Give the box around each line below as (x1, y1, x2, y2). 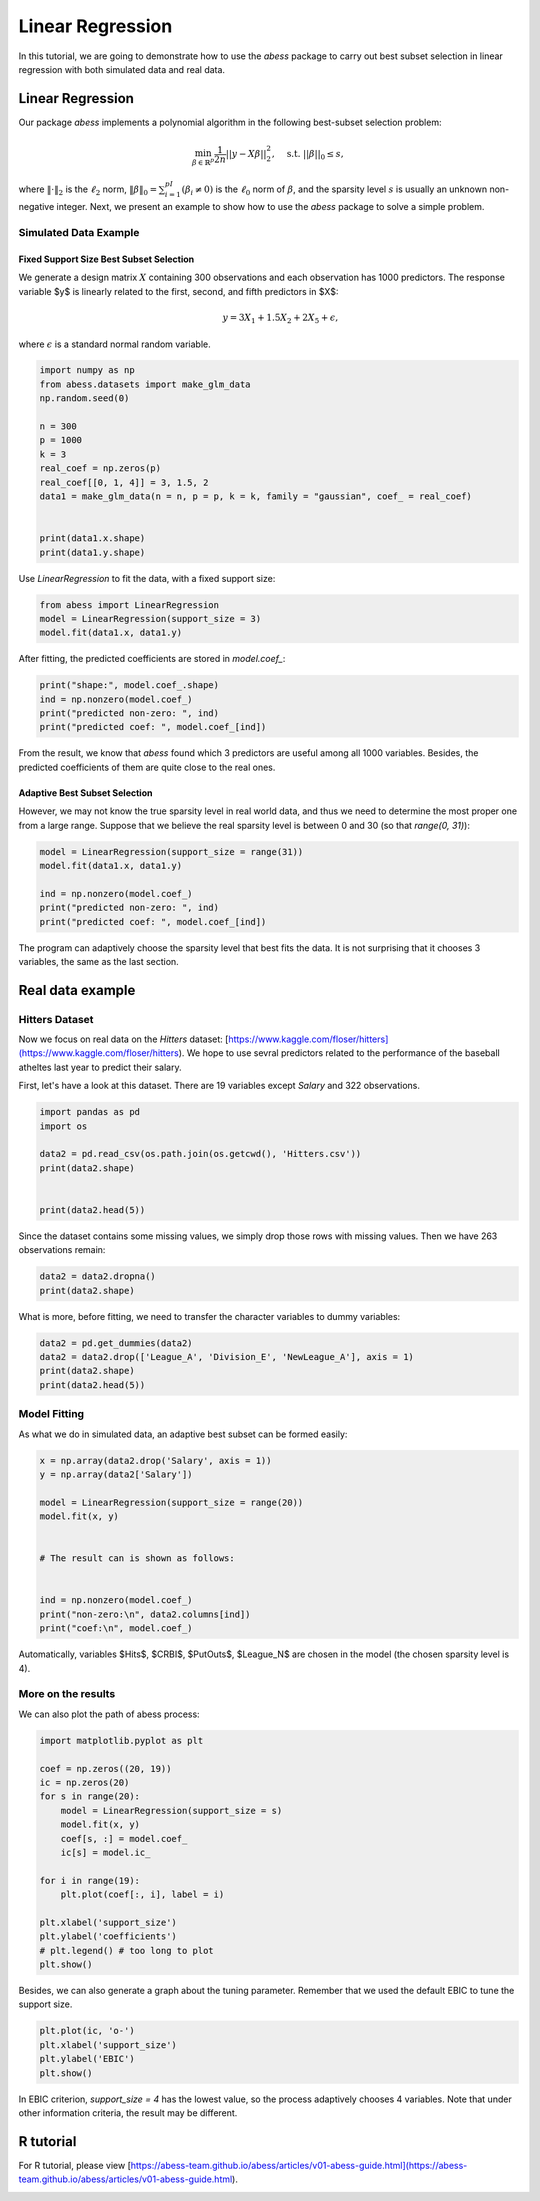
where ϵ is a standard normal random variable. (18, 338, 211, 350)
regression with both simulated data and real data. (18, 63, 225, 75)
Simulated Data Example (18, 226, 140, 240)
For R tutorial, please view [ (18, 2159, 132, 2171)
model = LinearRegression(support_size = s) (60, 1805, 283, 1816)
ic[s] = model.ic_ (60, 1846, 151, 1858)
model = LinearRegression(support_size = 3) (39, 613, 262, 624)
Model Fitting (18, 1407, 85, 1421)
